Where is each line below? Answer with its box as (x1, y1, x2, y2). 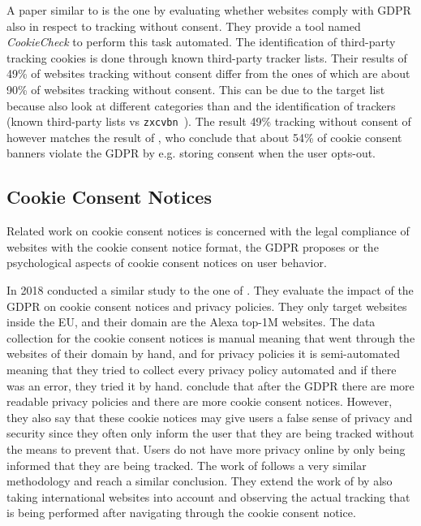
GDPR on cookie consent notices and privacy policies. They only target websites (6, 297, 407, 314)
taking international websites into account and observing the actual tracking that (6, 488, 410, 505)
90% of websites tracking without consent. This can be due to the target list (6, 80, 385, 97)
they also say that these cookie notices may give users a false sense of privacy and (6, 408, 413, 425)
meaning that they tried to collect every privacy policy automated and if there (6, 360, 397, 377)
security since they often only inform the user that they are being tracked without (6, 425, 415, 442)
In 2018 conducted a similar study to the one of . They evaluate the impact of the (6, 281, 414, 298)
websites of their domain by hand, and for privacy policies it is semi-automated (6, 345, 401, 362)
